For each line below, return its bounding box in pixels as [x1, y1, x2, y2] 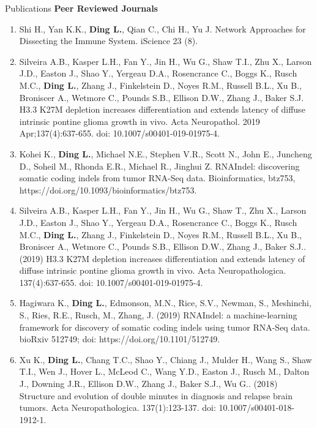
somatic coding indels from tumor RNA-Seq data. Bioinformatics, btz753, [19, 171, 296, 184]
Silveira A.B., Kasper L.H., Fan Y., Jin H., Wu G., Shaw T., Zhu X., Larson [19, 204, 307, 217]
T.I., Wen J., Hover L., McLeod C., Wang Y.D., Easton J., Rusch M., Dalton [19, 365, 310, 378]
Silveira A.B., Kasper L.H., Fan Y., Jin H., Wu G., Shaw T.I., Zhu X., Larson [19, 54, 312, 67]
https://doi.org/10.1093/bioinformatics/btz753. [19, 183, 197, 196]
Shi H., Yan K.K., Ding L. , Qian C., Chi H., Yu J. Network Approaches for [19, 22, 306, 35]
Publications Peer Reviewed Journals [5, 2, 158, 14]
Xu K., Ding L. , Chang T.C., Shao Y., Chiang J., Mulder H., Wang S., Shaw [19, 353, 312, 366]
